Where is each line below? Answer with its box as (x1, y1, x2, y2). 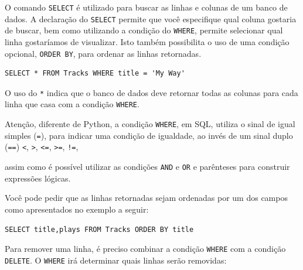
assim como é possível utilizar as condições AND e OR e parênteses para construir (5, 160, 290, 173)
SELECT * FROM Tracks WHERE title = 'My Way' (5, 69, 185, 78)
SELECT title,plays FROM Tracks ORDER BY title (5, 225, 194, 234)
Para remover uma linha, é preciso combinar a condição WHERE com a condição (5, 242, 286, 255)
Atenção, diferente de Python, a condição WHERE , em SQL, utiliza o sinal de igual (5, 118, 295, 130)
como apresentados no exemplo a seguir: (5, 203, 149, 215)
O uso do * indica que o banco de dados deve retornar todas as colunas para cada (5, 86, 298, 98)
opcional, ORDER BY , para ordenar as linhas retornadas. (5, 47, 202, 59)
